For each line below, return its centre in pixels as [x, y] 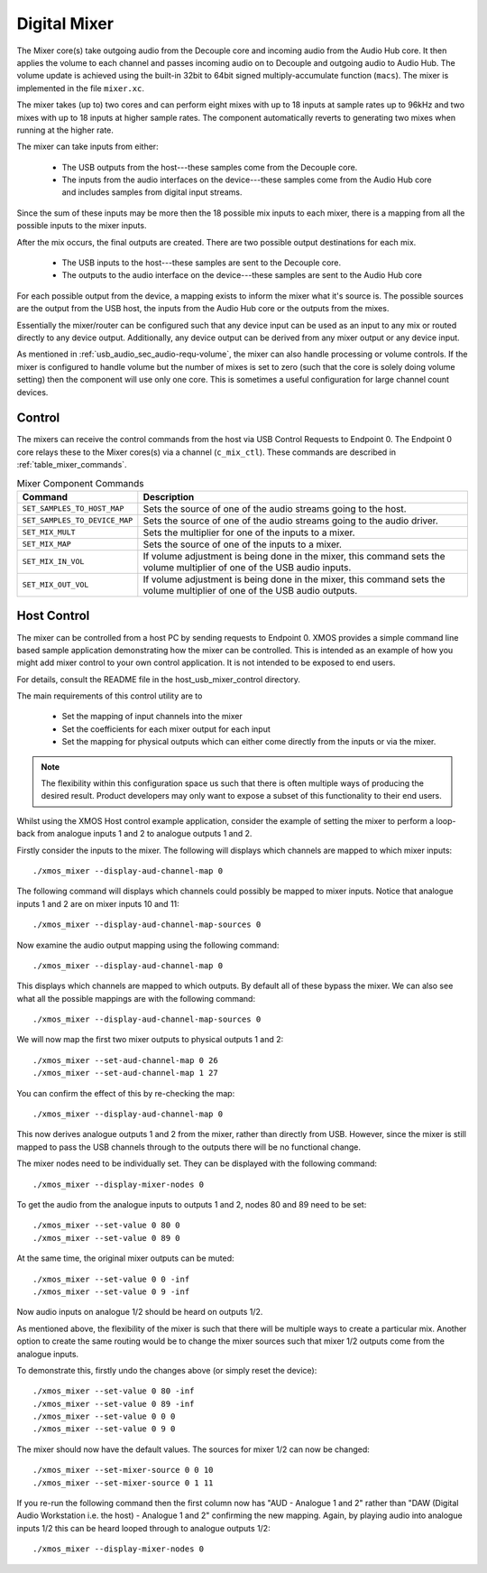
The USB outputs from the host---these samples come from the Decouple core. [210, 167]
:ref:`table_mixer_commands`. [72, 465]
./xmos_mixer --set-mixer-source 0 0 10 [123, 1470]
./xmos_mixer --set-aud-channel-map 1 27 [125, 1073]
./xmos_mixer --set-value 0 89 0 [106, 1238]
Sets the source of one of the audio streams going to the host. [275, 508]
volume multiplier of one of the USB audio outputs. [250, 590]
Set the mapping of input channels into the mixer [152, 717]
